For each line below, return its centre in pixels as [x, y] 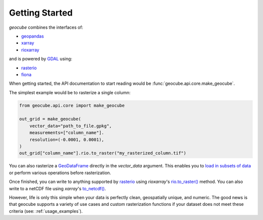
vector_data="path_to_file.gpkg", [71, 126]
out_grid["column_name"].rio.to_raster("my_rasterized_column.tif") [103, 153]
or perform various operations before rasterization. [60, 173]
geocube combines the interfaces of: [46, 27]
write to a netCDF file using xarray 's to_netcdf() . [57, 188]
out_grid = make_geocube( [50, 119]
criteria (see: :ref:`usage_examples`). [46, 211]
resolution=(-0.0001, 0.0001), [67, 140]
